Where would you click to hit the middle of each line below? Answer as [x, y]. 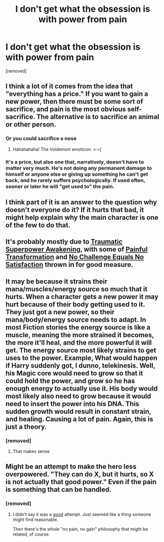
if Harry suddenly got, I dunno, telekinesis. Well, [81, 365]
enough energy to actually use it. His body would [82, 389]
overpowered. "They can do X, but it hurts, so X [80, 474]
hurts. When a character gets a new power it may [82, 296]
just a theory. [26, 427]
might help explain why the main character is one [82, 217]
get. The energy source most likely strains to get [81, 350]
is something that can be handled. [59, 490]
